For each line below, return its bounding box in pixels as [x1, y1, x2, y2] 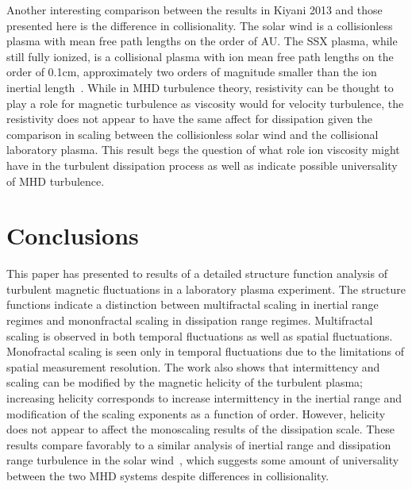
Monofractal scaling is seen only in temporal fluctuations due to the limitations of [6, 343, 404, 360]
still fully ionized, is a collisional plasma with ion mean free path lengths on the [6, 48, 394, 64]
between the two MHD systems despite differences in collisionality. [6, 467, 329, 483]
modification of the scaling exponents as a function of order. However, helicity [6, 405, 386, 422]
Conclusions [6, 219, 139, 252]
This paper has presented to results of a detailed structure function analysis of [6, 265, 387, 282]
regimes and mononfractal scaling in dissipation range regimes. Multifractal [6, 312, 373, 329]
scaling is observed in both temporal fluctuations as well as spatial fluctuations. [6, 327, 393, 344]
